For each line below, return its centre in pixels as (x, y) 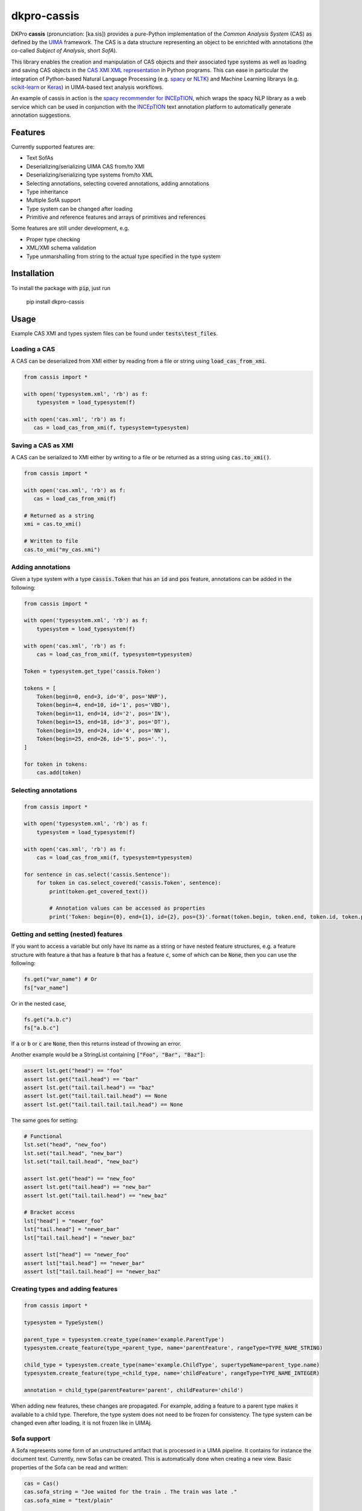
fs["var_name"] (46, 988)
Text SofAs (40, 158)
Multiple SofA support (53, 200)
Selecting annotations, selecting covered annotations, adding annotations (118, 183)
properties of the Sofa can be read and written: (70, 1467)
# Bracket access (49, 1212)
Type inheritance (47, 192)
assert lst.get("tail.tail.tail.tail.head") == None (103, 1104)
